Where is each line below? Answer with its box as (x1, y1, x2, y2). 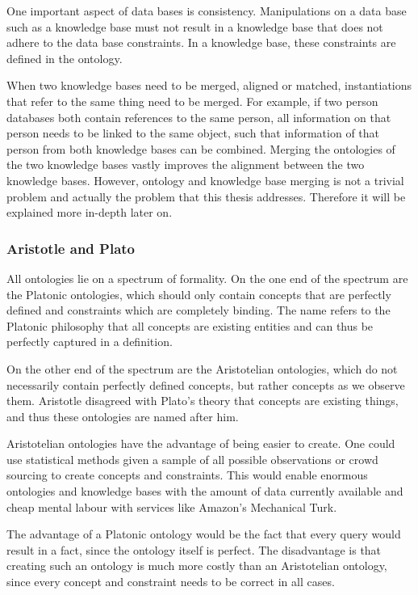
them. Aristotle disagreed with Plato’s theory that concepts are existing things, (6, 392, 399, 409)
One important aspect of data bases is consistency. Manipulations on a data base (6, 2, 407, 19)
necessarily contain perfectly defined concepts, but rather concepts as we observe (6, 376, 405, 393)
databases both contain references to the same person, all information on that (6, 108, 391, 125)
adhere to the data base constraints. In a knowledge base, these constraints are (6, 34, 396, 51)
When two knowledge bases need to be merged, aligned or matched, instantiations (6, 77, 412, 94)
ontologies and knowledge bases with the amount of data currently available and (6, 483, 403, 500)
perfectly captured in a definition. (6, 333, 173, 350)
